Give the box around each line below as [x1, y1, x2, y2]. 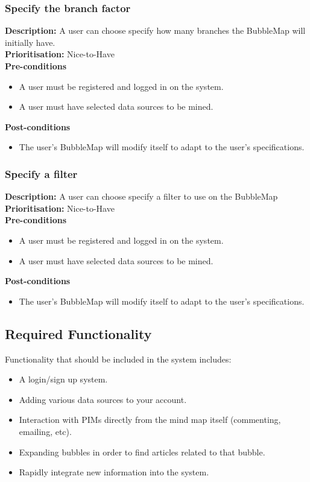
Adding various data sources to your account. [19, 393, 187, 405]
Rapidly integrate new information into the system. [19, 466, 209, 478]
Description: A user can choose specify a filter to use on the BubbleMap [5, 190, 278, 203]
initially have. [5, 36, 55, 48]
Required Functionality [5, 324, 152, 343]
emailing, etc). [19, 425, 72, 437]
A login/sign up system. [19, 373, 108, 385]
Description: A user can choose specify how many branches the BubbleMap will [5, 24, 306, 37]
